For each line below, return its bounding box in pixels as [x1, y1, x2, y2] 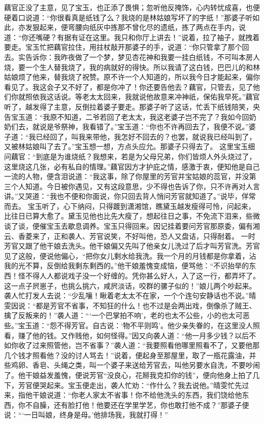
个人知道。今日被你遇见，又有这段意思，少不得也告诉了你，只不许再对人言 [11, 181, 260, 191]
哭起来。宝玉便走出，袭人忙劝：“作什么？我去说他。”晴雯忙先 [39, 379, 242, 390]
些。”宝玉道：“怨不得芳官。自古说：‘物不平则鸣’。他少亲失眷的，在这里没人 [4, 320, 253, 330]
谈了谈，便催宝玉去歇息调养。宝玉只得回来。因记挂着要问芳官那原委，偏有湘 [4, 221, 260, 231]
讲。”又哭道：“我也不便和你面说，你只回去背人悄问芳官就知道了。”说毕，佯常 [4, 191, 256, 201]
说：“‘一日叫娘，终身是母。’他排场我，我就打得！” [4, 409, 168, 420]
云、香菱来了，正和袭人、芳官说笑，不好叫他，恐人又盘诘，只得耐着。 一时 [4, 230, 255, 241]
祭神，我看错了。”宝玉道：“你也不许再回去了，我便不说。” [60, 121, 249, 132]
